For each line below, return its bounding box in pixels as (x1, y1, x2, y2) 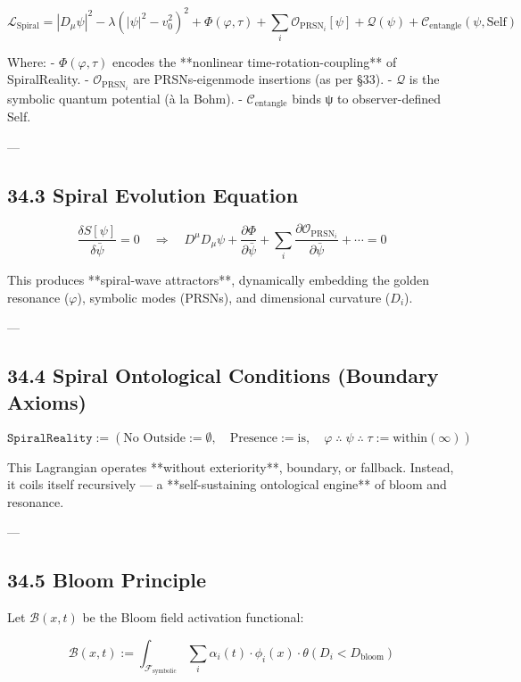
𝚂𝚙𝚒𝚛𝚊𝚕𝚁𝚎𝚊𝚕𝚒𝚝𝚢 (7, 431, 93, 445)
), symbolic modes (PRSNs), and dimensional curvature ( (77, 287, 391, 306)
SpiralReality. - (7, 70, 89, 88)
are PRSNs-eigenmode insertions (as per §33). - (133, 70, 393, 88)
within (393, 431, 428, 445)
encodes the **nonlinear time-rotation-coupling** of (112, 52, 397, 71)
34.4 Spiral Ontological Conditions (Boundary (7, 362, 439, 389)
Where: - (7, 52, 55, 71)
